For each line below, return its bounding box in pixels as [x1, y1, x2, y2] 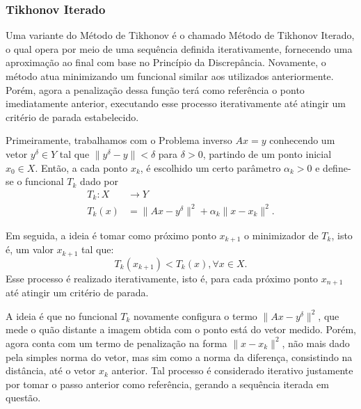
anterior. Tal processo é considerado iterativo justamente [111, 363, 353, 378]
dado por [80, 174, 118, 189]
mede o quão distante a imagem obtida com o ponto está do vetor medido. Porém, [6, 322, 356, 337]
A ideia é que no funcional [6, 308, 118, 323]
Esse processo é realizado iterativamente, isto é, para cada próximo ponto [6, 271, 319, 285]
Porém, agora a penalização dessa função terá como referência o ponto [6, 82, 305, 97]
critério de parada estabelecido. [6, 109, 139, 124]
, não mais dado [282, 335, 350, 350]
